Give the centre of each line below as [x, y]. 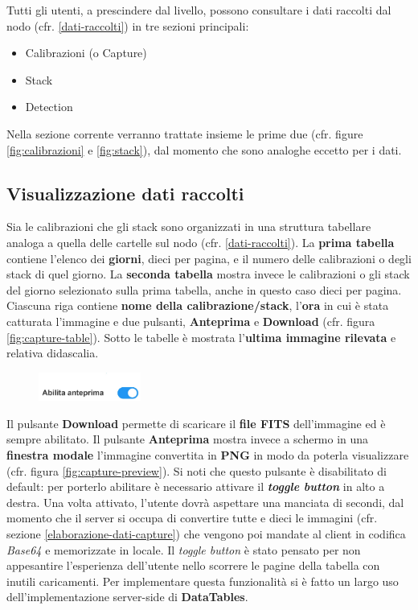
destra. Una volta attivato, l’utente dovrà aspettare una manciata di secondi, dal [205, 502]
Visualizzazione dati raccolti [125, 193]
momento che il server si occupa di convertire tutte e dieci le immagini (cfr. [192, 518]
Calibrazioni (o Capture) [86, 53]
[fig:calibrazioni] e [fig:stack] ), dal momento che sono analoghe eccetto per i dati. [204, 149]
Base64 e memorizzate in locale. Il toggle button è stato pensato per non [184, 549]
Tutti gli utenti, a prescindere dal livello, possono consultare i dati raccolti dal [199, 10]
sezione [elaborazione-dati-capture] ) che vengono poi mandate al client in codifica [206, 533]
